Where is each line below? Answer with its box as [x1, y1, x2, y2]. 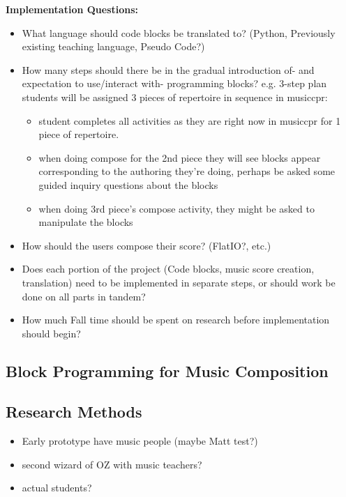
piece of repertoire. [38, 127, 119, 142]
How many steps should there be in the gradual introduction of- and [22, 62, 315, 77]
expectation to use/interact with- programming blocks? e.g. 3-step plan [22, 76, 327, 91]
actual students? [22, 480, 92, 495]
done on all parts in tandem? [22, 289, 146, 303]
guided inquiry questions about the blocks [38, 177, 218, 192]
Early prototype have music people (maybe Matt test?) [22, 434, 258, 448]
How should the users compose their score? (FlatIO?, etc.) [22, 238, 271, 252]
